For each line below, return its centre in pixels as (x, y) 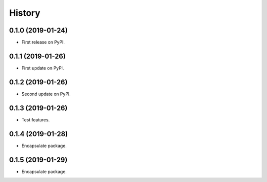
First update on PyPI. (43, 68)
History (25, 13)
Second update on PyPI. (46, 94)
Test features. (36, 120)
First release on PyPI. (43, 42)
